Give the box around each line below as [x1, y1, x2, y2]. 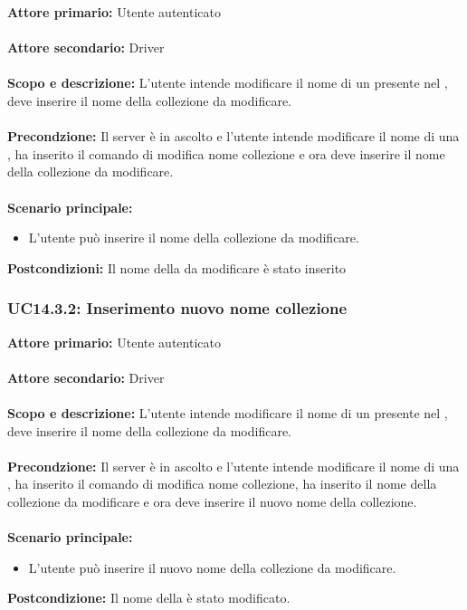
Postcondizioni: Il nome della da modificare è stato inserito [7, 258, 347, 277]
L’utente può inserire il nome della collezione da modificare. [28, 228, 359, 247]
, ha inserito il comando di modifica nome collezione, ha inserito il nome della [7, 474, 437, 493]
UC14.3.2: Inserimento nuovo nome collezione [7, 297, 348, 319]
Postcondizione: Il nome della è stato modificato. [7, 588, 291, 607]
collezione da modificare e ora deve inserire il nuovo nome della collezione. [7, 491, 417, 510]
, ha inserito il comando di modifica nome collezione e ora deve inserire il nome [7, 144, 445, 163]
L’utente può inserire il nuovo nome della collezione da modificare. [28, 558, 396, 577]
